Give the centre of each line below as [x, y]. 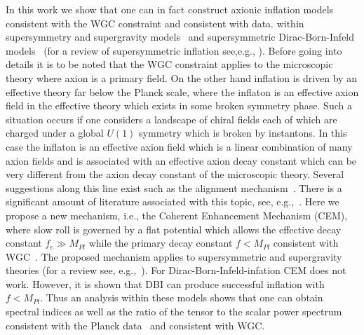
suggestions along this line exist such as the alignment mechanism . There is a [174, 187]
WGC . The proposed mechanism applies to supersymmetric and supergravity [174, 256]
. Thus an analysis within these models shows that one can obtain [182, 298]
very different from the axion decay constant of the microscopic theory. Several [175, 174]
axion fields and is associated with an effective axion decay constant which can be [181, 160]
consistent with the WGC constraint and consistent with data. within [155, 23]
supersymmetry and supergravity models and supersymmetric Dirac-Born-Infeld [180, 37]
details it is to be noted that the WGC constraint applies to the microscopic [169, 64]
